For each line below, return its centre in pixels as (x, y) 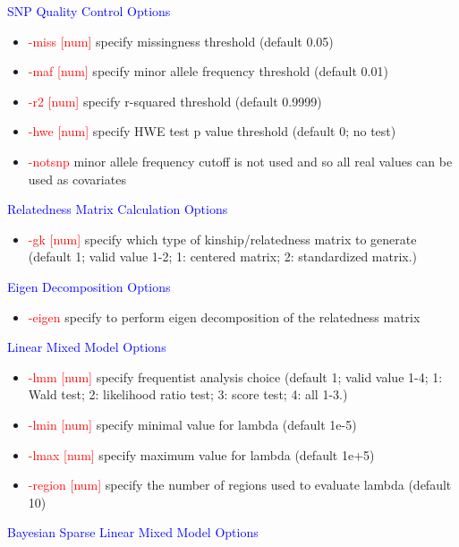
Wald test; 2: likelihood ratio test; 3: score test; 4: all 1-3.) (188, 394)
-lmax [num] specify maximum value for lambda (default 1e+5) (201, 454)
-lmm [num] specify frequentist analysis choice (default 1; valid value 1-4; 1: (235, 376)
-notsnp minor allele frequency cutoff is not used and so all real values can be (240, 161)
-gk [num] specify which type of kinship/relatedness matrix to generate (222, 239)
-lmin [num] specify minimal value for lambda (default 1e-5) (192, 424)
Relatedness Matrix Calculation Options (118, 209)
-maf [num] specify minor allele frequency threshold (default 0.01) (208, 71)
